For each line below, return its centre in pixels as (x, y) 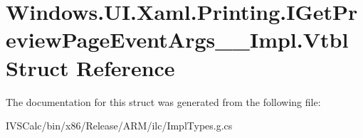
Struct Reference (90, 67)
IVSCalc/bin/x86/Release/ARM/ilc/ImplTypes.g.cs (119, 126)
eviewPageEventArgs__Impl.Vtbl (177, 39)
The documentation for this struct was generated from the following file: (163, 101)
